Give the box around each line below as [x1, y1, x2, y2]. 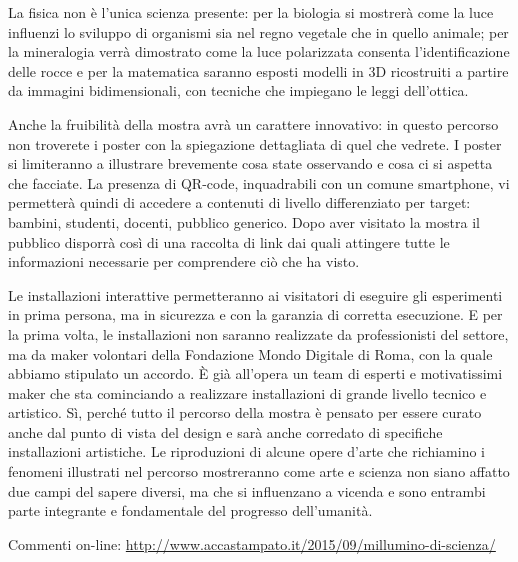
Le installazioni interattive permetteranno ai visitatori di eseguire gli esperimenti [8, 284, 503, 305]
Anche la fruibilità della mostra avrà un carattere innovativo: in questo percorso [8, 113, 499, 134]
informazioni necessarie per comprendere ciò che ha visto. [8, 251, 360, 272]
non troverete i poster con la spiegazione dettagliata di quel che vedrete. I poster [8, 133, 502, 154]
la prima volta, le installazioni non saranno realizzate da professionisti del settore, [8, 323, 509, 344]
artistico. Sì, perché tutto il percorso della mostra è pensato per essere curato [8, 402, 482, 423]
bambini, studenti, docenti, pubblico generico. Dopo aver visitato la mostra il [8, 211, 480, 232]
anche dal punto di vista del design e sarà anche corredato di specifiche [8, 421, 443, 442]
